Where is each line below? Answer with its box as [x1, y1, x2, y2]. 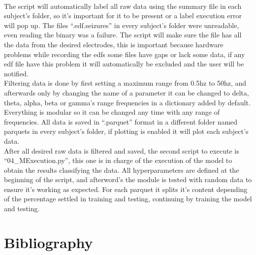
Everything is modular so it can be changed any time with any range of [4, 107, 220, 117]
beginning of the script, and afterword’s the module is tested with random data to [4, 174, 252, 185]
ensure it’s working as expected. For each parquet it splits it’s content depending [4, 184, 248, 194]
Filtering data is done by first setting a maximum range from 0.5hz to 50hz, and [4, 78, 247, 88]
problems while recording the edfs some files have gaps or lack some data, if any [4, 49, 245, 59]
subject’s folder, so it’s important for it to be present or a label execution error [4, 10, 242, 21]
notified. [4, 68, 29, 78]
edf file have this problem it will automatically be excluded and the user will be [4, 59, 244, 69]
